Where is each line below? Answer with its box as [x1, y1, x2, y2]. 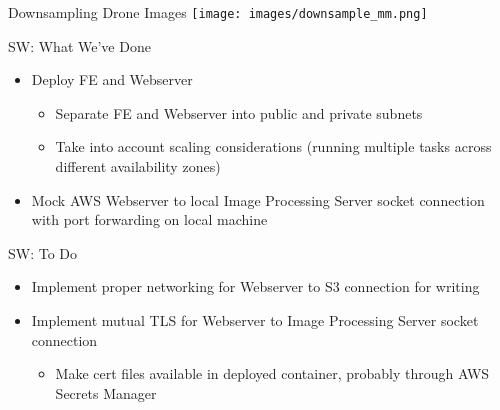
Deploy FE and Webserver [31, 69, 193, 90]
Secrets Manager [55, 382, 157, 403]
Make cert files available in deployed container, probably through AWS [55, 363, 490, 384]
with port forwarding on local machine [31, 209, 268, 230]
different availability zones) [55, 156, 221, 177]
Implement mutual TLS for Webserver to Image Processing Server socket [31, 310, 479, 330]
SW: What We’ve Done [8, 35, 151, 56]
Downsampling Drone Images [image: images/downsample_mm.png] [8, 2, 428, 22]
